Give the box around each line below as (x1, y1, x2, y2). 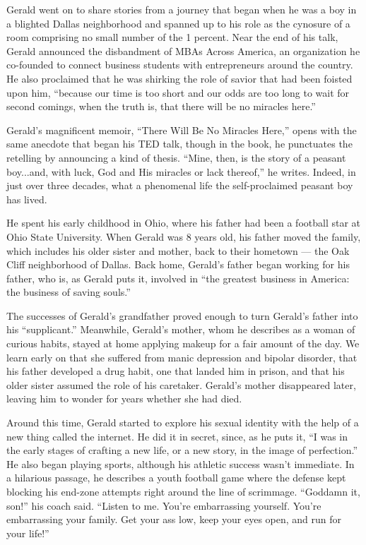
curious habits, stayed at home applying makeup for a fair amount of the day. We (6, 336, 360, 351)
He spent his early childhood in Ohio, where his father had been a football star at (6, 215, 361, 230)
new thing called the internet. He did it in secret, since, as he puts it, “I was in (6, 429, 348, 443)
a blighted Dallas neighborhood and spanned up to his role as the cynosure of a (6, 16, 350, 30)
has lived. (6, 191, 47, 206)
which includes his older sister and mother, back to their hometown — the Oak (6, 243, 350, 258)
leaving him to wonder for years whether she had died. (6, 391, 242, 406)
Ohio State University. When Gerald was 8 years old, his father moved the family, (6, 229, 361, 244)
